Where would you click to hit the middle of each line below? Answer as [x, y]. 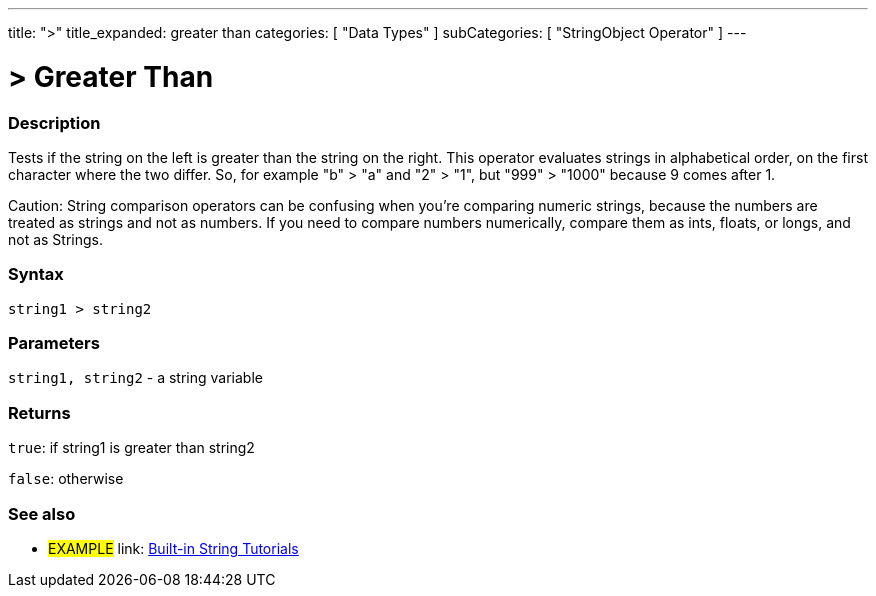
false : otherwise [66, 479]
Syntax [36, 274]
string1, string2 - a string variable [135, 378]
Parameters [54, 343]
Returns [39, 412]
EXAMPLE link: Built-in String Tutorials [173, 548]
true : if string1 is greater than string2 [131, 448]
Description [54, 122]
